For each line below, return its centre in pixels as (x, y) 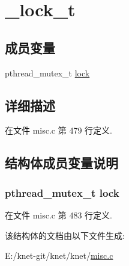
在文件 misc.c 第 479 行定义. (58, 130)
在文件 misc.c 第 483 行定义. (58, 215)
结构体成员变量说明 (61, 163)
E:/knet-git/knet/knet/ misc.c (59, 255)
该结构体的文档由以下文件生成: (65, 235)
